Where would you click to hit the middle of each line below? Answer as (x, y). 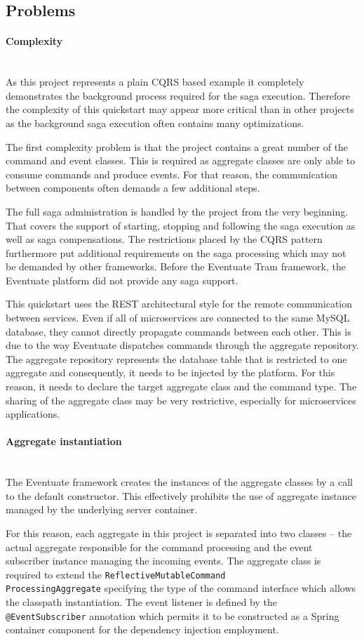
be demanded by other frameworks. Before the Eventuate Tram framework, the (176, 266)
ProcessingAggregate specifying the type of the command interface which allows (181, 588)
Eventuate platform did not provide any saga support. (122, 280)
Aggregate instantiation (64, 441)
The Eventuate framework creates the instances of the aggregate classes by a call (179, 482)
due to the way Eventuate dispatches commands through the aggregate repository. (182, 345)
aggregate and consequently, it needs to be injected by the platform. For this (170, 372)
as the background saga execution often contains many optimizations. (155, 123)
